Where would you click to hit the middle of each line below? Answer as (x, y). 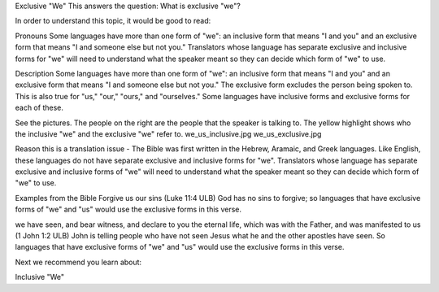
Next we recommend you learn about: (78, 262)
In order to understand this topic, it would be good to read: (113, 21)
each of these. (39, 108)
